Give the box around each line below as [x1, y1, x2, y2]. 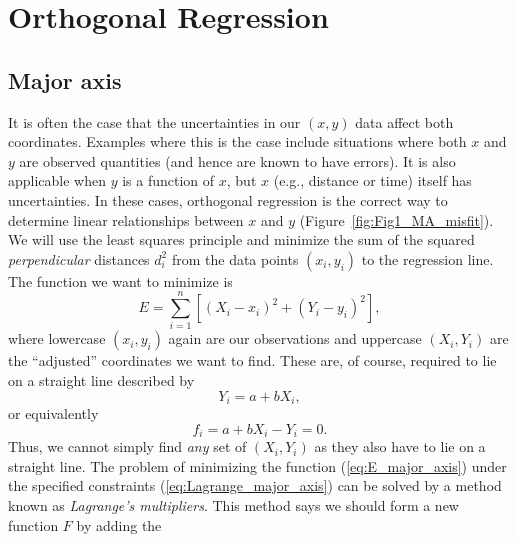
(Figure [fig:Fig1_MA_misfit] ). [299, 209, 494, 230]
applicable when [8, 170, 107, 191]
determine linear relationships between [8, 209, 244, 230]
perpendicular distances [8, 248, 150, 269]
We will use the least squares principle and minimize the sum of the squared [8, 229, 475, 250]
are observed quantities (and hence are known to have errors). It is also [19, 150, 456, 171]
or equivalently [8, 403, 99, 424]
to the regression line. [361, 248, 494, 269]
